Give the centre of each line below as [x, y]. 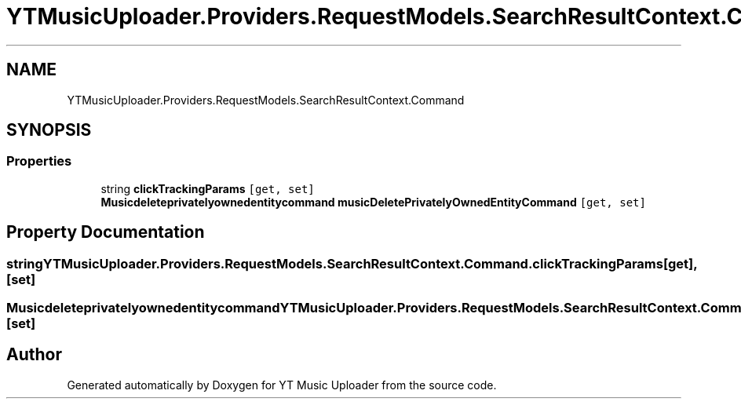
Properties [39, 161]
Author [34, 355]
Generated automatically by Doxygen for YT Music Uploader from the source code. [282, 385]
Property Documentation [106, 232]
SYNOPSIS [49, 130]
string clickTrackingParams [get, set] [208, 188]
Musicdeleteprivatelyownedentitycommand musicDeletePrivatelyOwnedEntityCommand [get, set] [373, 202]
